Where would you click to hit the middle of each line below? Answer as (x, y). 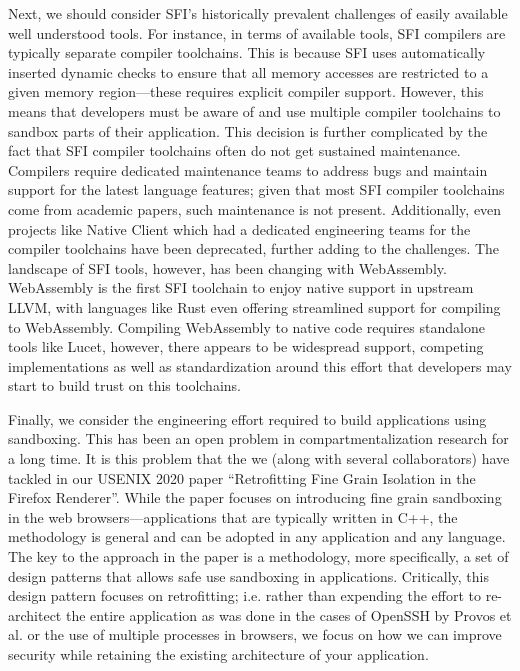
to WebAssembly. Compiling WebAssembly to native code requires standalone (246, 326)
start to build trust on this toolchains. (124, 385)
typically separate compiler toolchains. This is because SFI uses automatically (247, 52)
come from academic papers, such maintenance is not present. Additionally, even (255, 208)
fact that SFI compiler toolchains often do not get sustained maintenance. (234, 150)
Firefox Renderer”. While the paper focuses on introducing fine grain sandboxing (255, 497)
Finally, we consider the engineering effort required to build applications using (247, 418)
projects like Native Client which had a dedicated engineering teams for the (239, 228)
